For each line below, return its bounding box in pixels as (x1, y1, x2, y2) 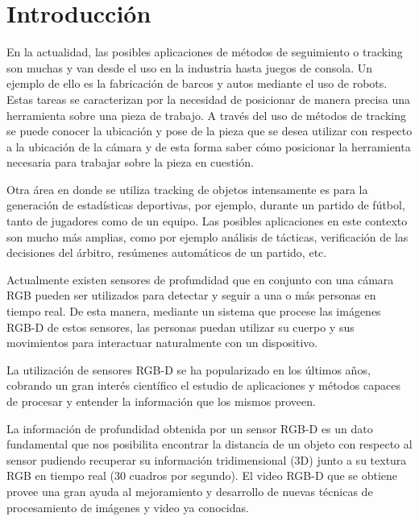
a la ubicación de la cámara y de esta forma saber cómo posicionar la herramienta (6, 138, 411, 155)
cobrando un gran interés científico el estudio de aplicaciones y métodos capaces (6, 377, 400, 394)
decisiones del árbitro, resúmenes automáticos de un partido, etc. (6, 244, 327, 261)
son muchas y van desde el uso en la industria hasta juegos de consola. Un (6, 59, 373, 76)
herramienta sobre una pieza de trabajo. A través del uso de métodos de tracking (6, 106, 406, 123)
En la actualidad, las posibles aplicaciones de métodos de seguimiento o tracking (6, 43, 403, 60)
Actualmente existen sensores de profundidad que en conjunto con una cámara (6, 271, 394, 287)
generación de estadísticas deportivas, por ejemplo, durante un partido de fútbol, (6, 196, 405, 213)
